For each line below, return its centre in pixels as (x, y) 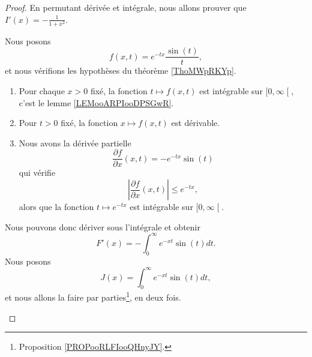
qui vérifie (37, 172)
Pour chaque (42, 90)
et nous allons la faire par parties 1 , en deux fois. (93, 296)
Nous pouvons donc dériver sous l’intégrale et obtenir (103, 226)
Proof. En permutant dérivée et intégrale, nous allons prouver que (126, 7)
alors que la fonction (56, 207)
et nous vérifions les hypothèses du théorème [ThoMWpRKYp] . (121, 70)
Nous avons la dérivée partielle (75, 142)
